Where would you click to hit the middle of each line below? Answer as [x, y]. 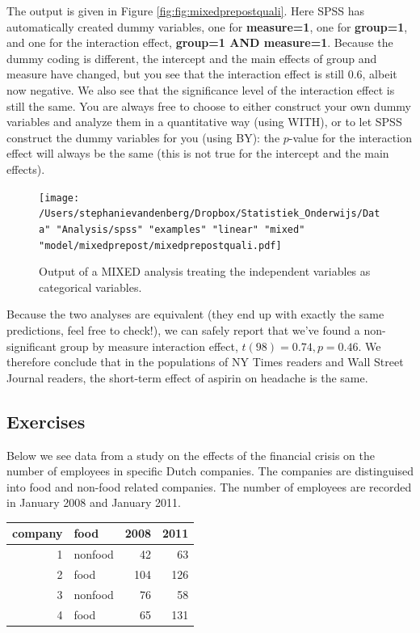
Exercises [46, 421]
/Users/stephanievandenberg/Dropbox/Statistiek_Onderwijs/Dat [210, 214]
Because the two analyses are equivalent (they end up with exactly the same [195, 314]
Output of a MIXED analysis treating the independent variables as [205, 271]
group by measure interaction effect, [149, 346]
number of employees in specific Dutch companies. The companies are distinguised [210, 471]
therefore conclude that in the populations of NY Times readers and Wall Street [205, 362]
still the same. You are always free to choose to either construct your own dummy [209, 105]
